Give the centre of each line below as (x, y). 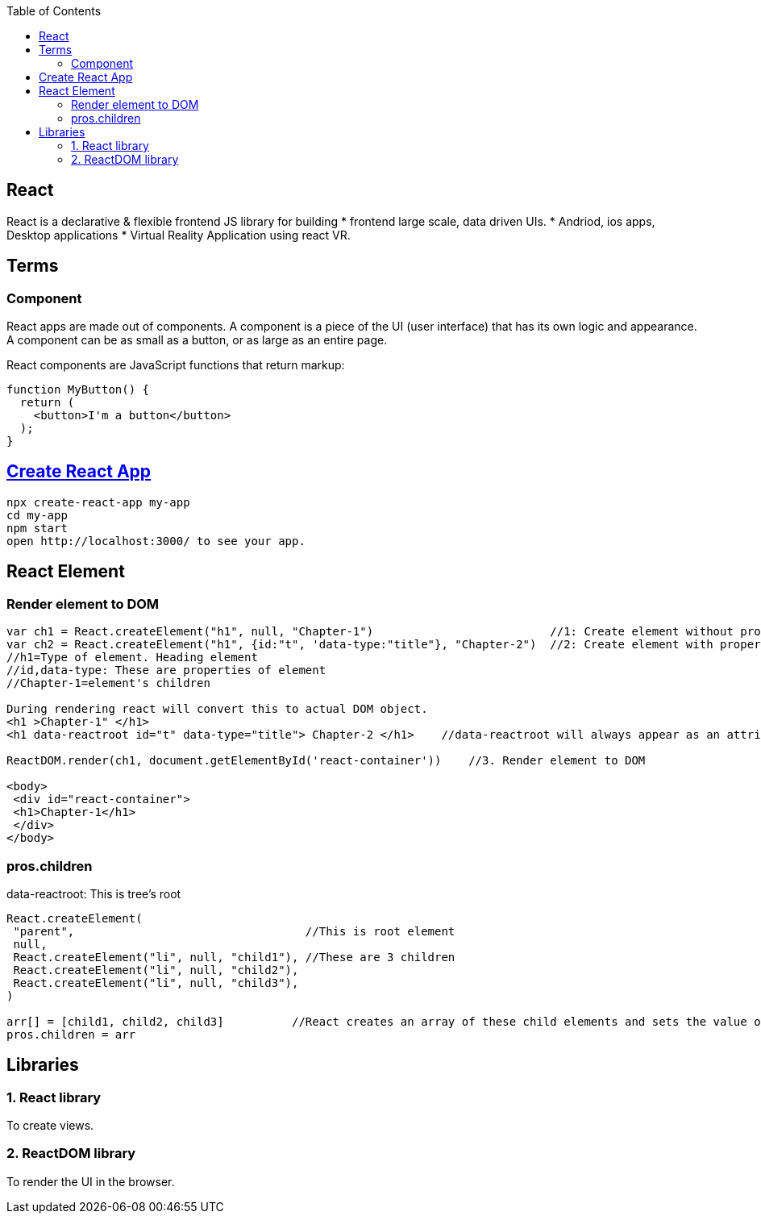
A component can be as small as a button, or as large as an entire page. (197, 340)
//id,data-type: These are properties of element (166, 670)
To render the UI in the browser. (91, 1181)
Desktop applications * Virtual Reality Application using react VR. (179, 235)
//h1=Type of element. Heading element (132, 658)
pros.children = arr (71, 1034)
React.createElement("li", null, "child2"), (156, 970)
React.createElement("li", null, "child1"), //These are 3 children (234, 957)
